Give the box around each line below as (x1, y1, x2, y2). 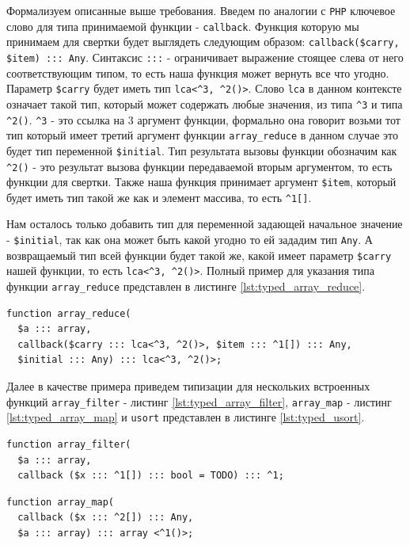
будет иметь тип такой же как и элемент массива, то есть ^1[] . (6, 189, 312, 205)
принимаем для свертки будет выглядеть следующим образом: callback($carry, (6, 33, 400, 50)
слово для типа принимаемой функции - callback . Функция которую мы (6, 17, 359, 34)
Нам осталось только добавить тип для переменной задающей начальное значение (6, 215, 403, 232)
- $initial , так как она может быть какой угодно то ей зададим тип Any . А (6, 231, 373, 248)
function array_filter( (6, 438, 131, 450)
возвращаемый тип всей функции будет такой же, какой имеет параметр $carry (6, 246, 392, 263)
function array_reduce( (6, 307, 131, 319)
